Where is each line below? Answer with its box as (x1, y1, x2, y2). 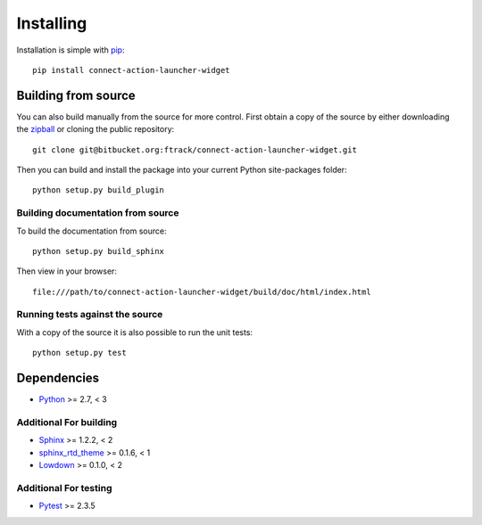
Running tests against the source (16, 308, 163, 321)
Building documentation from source (16, 207, 179, 219)
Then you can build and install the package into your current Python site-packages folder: (16, 165, 347, 176)
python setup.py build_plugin (32, 185, 165, 195)
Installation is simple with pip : (16, 45, 125, 55)
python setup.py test (32, 348, 127, 358)
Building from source (16, 87, 136, 103)
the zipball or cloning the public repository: (16, 124, 175, 135)
